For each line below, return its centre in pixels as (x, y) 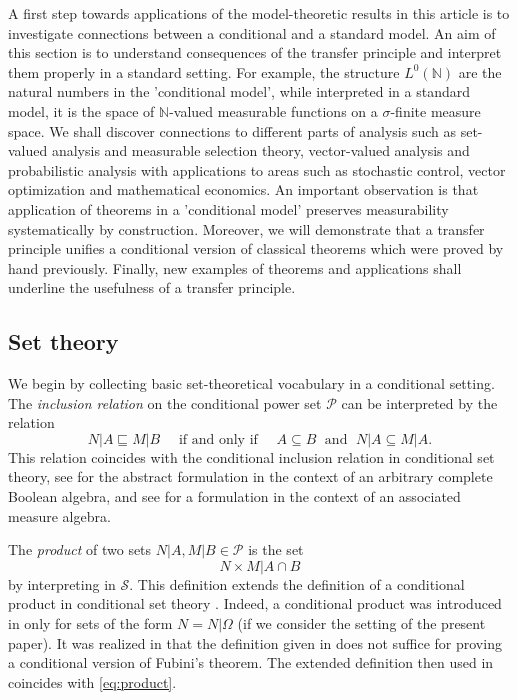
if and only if (218, 439)
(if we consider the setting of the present (361, 623)
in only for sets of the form (90, 623)
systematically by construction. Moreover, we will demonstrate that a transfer (246, 228)
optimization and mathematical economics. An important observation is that (243, 189)
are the (480, 71)
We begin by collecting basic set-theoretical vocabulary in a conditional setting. (251, 383)
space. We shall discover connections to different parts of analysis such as (232, 130)
